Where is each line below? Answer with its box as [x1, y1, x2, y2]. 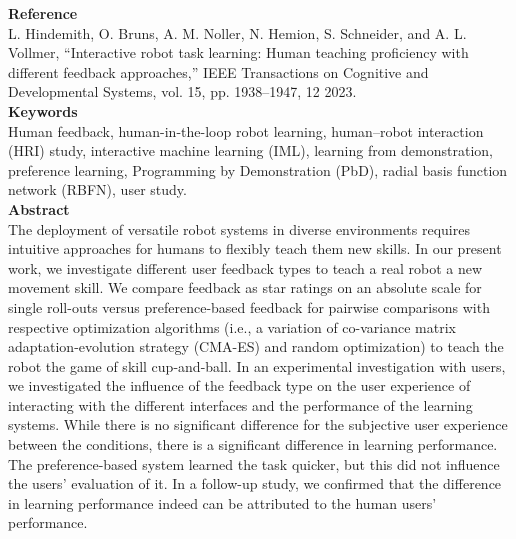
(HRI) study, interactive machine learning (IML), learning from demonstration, [8, 140, 493, 161]
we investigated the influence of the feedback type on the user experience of [8, 375, 471, 396]
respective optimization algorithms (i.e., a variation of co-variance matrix [8, 316, 456, 337]
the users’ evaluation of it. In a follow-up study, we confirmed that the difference [8, 473, 502, 494]
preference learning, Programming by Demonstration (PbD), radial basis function [8, 159, 508, 180]
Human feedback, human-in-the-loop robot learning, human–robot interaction [8, 120, 484, 141]
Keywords [8, 100, 78, 121]
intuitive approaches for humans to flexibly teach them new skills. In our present [8, 238, 502, 259]
